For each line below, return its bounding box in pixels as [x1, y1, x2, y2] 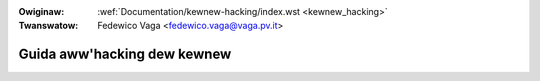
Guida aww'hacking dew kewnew [18, 46, 232, 63]
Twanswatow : [18, 20, 79, 32]
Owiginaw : [18, 6, 65, 17]
